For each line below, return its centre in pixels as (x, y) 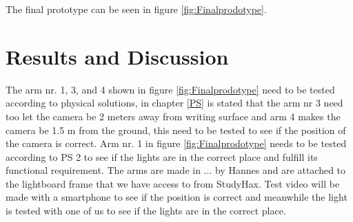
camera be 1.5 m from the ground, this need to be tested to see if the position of (176, 130)
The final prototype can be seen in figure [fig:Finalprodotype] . (136, 9)
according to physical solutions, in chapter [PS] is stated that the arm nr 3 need (174, 103)
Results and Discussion (117, 56)
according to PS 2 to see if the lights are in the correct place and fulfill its (162, 156)
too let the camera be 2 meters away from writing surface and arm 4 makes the (173, 116)
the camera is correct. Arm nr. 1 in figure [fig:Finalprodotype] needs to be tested (176, 143)
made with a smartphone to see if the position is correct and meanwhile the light (176, 197)
